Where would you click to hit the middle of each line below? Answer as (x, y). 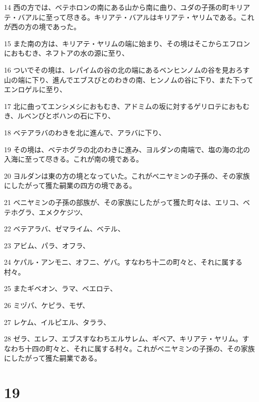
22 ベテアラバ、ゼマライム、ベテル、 (65, 229)
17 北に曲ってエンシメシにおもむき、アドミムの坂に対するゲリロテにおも (123, 106)
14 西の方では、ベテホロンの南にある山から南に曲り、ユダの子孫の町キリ (124, 7)
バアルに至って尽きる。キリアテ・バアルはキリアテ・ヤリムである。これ (136, 17)
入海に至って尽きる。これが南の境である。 (73, 159)
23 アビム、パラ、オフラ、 (47, 245)
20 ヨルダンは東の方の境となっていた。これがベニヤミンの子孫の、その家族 (127, 175)
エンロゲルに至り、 (35, 89)
